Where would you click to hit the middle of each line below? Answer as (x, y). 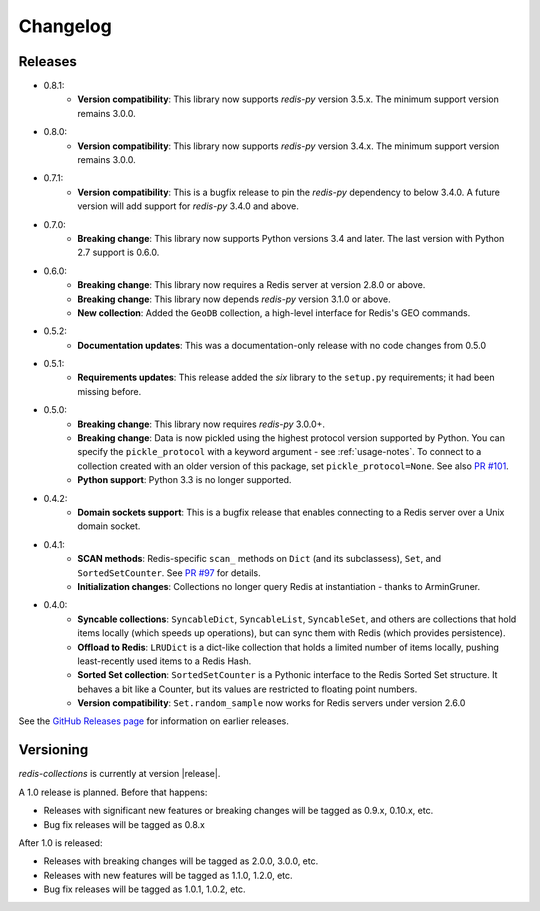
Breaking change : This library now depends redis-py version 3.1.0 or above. (234, 299)
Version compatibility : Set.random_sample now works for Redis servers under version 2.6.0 (271, 703)
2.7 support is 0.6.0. (118, 252)
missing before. (109, 391)
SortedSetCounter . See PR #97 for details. (169, 572)
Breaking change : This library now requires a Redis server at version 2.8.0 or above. (251, 285)
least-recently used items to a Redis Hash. (164, 661)
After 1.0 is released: (60, 842)
